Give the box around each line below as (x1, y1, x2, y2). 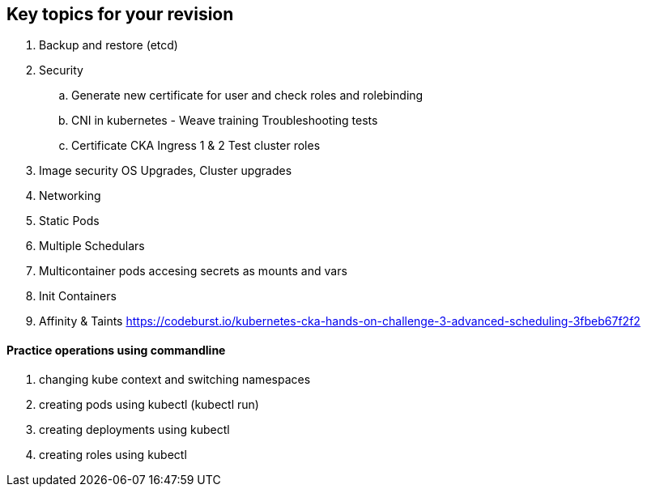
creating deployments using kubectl (39, 422, 230, 436)
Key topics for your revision (6, 4, 234, 24)
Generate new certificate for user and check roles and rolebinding (71, 88, 424, 103)
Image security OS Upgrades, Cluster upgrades (39, 164, 292, 178)
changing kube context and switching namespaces (39, 372, 311, 386)
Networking (39, 189, 101, 203)
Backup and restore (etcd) (39, 38, 178, 53)
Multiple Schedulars (39, 239, 145, 253)
